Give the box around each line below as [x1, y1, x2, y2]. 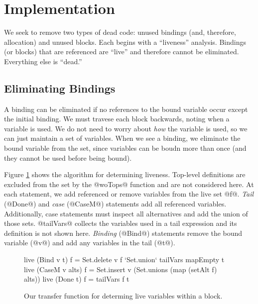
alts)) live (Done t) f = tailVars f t [24, 274, 129, 284]
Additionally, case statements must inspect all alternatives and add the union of [4, 208, 248, 218]
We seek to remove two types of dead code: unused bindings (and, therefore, [4, 27, 236, 37]
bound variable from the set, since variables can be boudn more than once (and [4, 143, 247, 153]
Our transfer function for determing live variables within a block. [24, 290, 223, 301]
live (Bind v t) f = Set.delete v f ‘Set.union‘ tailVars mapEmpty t [24, 254, 225, 265]
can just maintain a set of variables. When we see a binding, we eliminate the [4, 133, 241, 143]
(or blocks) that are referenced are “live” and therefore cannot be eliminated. [4, 46, 239, 57]
